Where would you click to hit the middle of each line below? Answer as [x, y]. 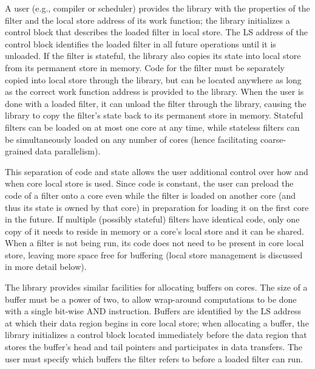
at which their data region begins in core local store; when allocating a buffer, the [157, 322]
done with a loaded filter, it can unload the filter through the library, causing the [156, 103]
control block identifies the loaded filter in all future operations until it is [141, 43]
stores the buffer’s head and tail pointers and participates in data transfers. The [154, 347]
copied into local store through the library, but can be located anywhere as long [153, 79]
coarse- [273, 139]
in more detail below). [46, 267]
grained [19, 151]
